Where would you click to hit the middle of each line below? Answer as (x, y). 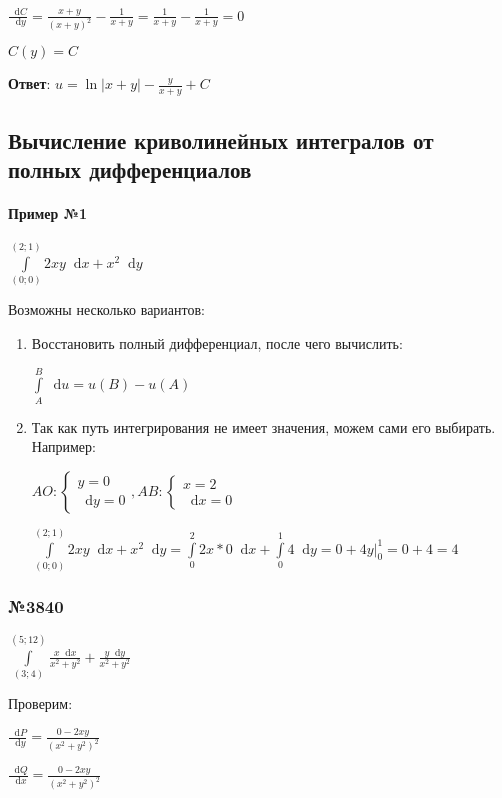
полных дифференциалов (130, 169)
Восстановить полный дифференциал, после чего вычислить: (217, 342)
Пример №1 (48, 212)
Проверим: (40, 703)
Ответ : (29, 83)
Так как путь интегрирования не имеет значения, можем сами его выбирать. (263, 426)
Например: (63, 446)
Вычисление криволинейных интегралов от (221, 139)
